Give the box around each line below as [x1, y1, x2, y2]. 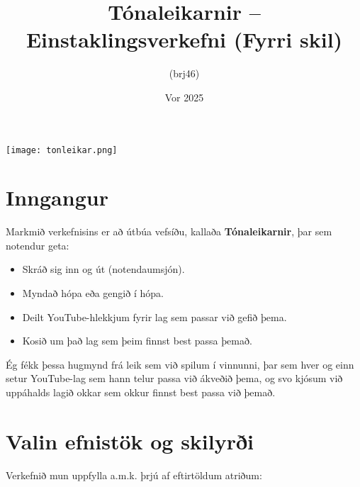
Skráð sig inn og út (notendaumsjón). [22, 262, 185, 276]
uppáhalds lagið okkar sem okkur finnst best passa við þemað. [6, 385, 276, 400]
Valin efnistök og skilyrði [6, 426, 254, 455]
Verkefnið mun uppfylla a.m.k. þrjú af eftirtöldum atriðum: [6, 467, 262, 482]
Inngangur [6, 183, 108, 212]
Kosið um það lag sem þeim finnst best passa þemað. [22, 333, 252, 348]
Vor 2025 [164, 89, 204, 104]
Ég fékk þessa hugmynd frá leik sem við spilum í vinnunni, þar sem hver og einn [6, 357, 354, 371]
